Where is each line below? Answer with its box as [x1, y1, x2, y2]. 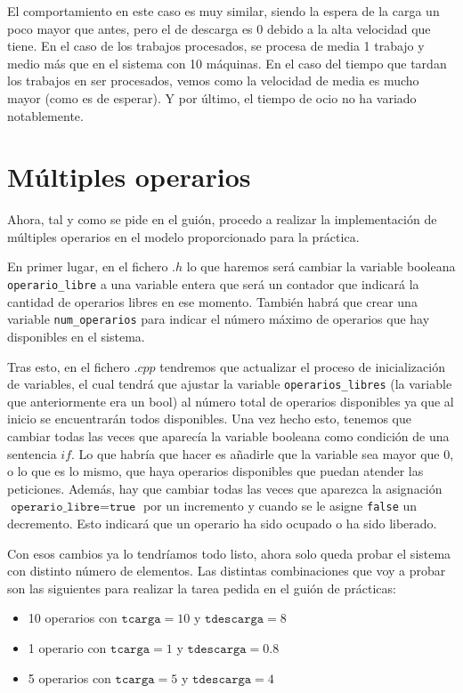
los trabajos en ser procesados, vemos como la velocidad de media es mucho [7, 71, 419, 90]
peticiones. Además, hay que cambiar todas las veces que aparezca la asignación [7, 479, 443, 497]
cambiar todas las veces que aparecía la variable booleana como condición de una [7, 427, 450, 445]
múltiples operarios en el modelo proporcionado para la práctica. [7, 227, 360, 246]
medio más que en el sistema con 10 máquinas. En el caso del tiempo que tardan [7, 53, 447, 72]
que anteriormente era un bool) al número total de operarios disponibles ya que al [7, 391, 454, 410]
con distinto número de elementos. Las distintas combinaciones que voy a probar [7, 561, 446, 580]
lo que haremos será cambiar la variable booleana [186, 257, 456, 276]
